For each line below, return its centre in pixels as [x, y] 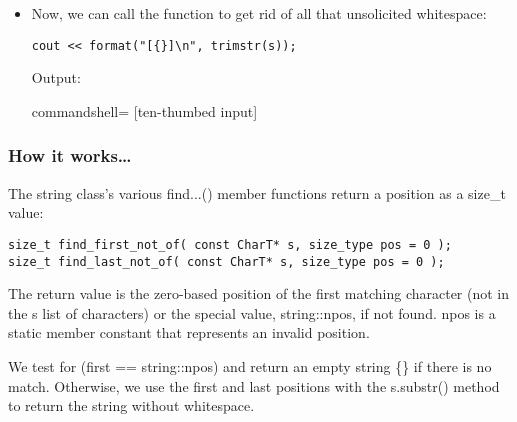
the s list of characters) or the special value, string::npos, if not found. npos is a [252, 312]
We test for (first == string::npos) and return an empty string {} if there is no [250, 365]
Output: [56, 77]
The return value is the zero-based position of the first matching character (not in [259, 293]
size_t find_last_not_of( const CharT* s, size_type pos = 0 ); [226, 261]
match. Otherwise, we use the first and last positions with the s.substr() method [254, 385]
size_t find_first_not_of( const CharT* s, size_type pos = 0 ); [230, 244]
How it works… [70, 155]
